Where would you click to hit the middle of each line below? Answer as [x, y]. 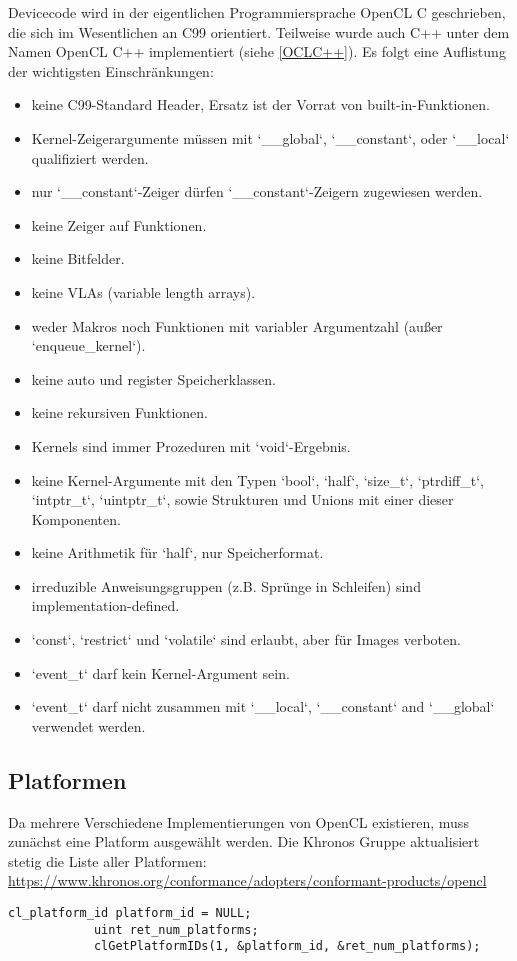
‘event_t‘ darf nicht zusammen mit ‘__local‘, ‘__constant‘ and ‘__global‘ [263, 706]
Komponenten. [76, 518]
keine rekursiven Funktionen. [119, 412]
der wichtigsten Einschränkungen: [111, 70]
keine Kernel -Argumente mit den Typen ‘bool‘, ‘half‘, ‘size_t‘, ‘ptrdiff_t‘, [257, 479]
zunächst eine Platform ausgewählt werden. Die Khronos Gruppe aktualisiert [244, 841]
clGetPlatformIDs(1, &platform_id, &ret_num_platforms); [287, 946]
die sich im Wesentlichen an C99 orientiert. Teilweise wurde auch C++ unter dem [259, 31]
